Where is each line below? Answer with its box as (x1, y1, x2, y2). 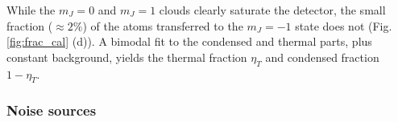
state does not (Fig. (295, 17, 392, 34)
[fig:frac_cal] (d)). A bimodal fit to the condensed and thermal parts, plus (6, 33, 372, 50)
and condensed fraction (265, 48, 379, 65)
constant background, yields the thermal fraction (6, 48, 247, 65)
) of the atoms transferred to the (82, 17, 243, 34)
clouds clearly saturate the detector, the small (159, 2, 386, 18)
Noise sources (6, 100, 97, 120)
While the (6, 2, 56, 18)
